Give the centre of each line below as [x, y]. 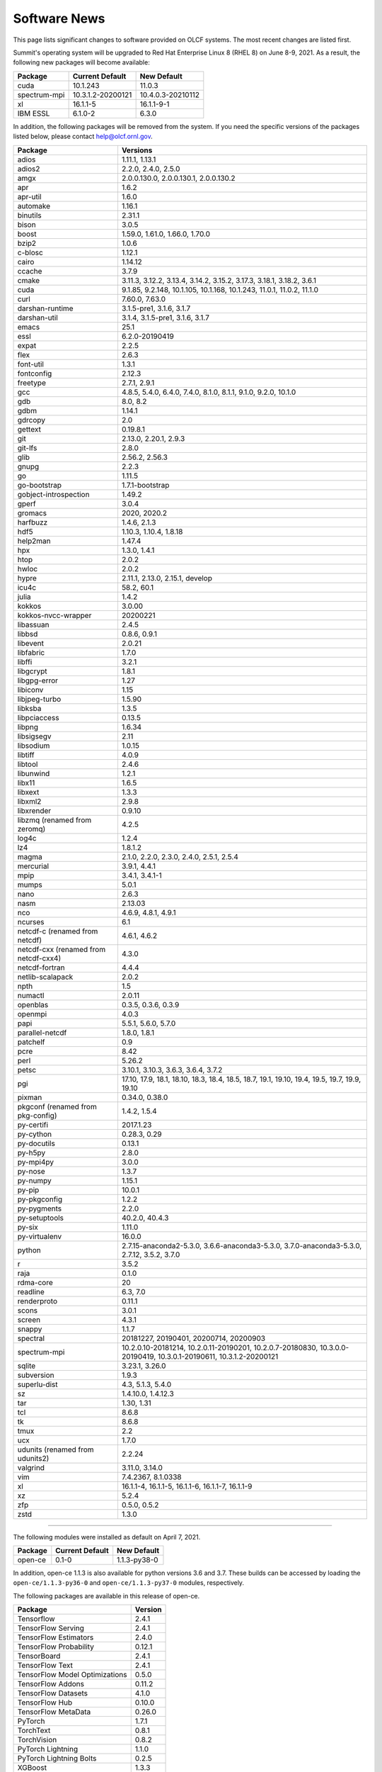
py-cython [35, 1134]
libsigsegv [34, 736]
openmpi [32, 1014]
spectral [31, 1338]
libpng [28, 727]
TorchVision [37, 1740]
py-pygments [40, 1209]
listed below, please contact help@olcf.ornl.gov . [83, 136]
